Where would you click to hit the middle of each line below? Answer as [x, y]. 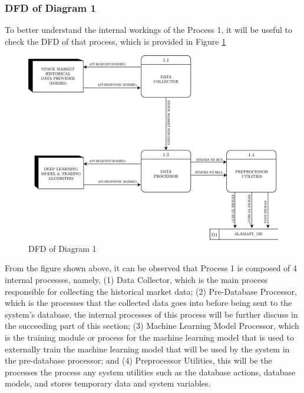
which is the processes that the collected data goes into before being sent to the [148, 303]
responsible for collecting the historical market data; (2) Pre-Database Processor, [151, 291]
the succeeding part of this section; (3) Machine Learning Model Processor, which [152, 326]
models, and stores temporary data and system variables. [108, 383]
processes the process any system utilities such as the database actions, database [150, 372]
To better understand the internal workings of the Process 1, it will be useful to [149, 30]
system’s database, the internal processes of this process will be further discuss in [151, 314]
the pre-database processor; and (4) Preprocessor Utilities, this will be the [138, 360]
